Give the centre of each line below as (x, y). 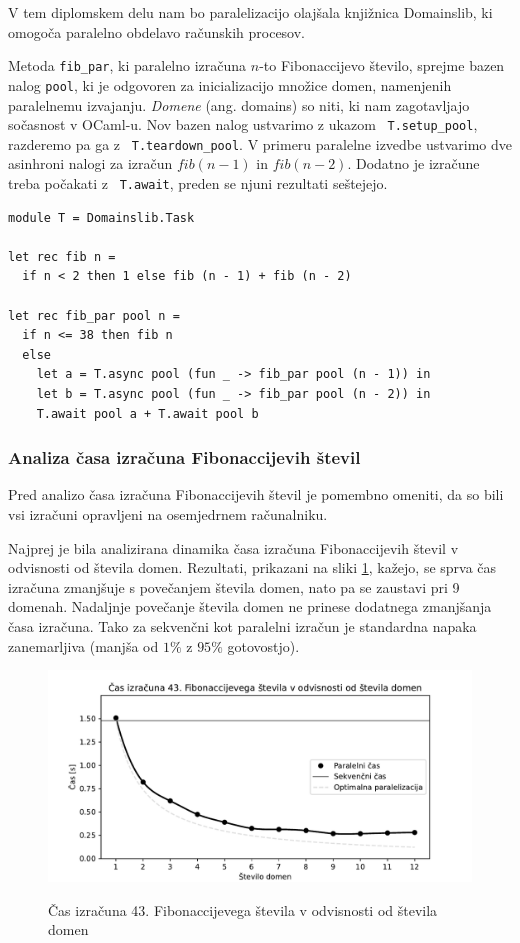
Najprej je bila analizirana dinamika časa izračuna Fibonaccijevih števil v (233, 547)
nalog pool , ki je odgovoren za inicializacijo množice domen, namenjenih (230, 84)
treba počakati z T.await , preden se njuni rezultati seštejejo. (198, 183)
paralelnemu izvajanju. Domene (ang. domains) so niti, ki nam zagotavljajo (239, 104)
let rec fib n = (62, 256)
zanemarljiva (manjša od (83, 645)
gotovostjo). (263, 645)
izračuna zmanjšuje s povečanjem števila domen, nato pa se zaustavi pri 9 (234, 586)
